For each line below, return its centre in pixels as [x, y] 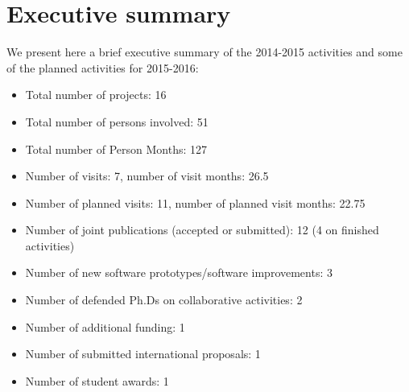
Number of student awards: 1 [97, 380]
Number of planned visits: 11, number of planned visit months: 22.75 [195, 202]
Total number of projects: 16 [96, 95]
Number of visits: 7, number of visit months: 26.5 [147, 176]
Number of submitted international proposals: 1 [143, 354]
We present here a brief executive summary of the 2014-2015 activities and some [204, 52]
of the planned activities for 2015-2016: [103, 67]
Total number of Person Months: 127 [116, 149]
